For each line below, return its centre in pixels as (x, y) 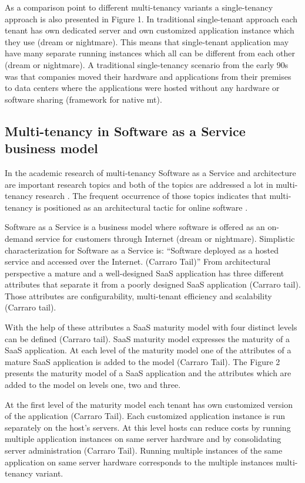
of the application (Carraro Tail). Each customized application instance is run (145, 416)
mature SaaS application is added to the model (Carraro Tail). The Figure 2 (143, 361)
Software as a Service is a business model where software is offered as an (135, 227)
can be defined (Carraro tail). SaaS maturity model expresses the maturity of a (148, 338)
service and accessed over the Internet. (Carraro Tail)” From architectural (138, 261)
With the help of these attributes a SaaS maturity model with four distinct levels (151, 327)
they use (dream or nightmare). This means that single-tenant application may (147, 41)
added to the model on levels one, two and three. (93, 385)
